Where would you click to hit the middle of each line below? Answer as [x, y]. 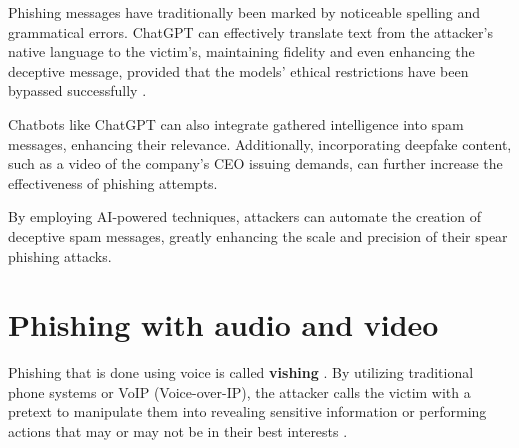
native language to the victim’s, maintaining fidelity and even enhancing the [241, 51]
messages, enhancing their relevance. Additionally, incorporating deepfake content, [260, 143]
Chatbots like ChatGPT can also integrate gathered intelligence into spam [236, 123]
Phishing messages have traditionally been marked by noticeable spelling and [244, 12]
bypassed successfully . [77, 90]
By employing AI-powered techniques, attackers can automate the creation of [244, 216]
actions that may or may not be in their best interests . [178, 431]
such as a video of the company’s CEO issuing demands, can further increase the [255, 163]
